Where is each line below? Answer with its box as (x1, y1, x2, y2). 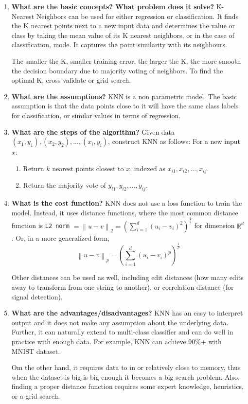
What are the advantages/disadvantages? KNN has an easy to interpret (11, 308, 243, 318)
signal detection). (11, 291, 63, 301)
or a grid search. (11, 391, 60, 401)
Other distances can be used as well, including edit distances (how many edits (11, 272, 244, 282)
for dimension (194, 220, 235, 230)
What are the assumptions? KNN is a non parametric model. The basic (11, 91, 237, 101)
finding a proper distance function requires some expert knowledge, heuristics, (11, 381, 244, 391)
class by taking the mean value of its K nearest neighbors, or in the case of (11, 30, 234, 40)
